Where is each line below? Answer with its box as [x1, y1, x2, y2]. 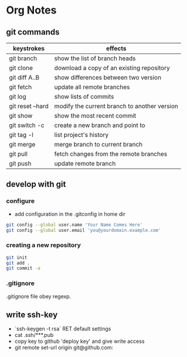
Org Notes [6, 4, 57, 17]
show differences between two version [54, 74, 162, 81]
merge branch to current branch [54, 141, 143, 148]
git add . [6, 260, 30, 266]
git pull [9, 150, 28, 158]
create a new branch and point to [54, 121, 145, 129]
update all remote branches [54, 83, 130, 91]
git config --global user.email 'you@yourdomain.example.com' [6, 227, 161, 233]
